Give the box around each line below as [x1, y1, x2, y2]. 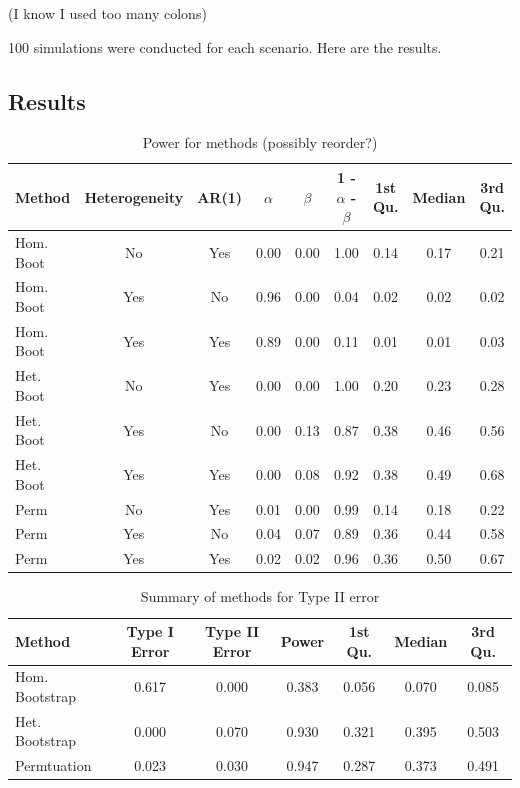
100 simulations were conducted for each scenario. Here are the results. [8, 36, 442, 57]
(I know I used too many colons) [8, 3, 207, 23]
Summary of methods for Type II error [140, 586, 380, 607]
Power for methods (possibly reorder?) [142, 132, 378, 153]
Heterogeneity [84, 186, 184, 207]
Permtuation [15, 755, 92, 776]
